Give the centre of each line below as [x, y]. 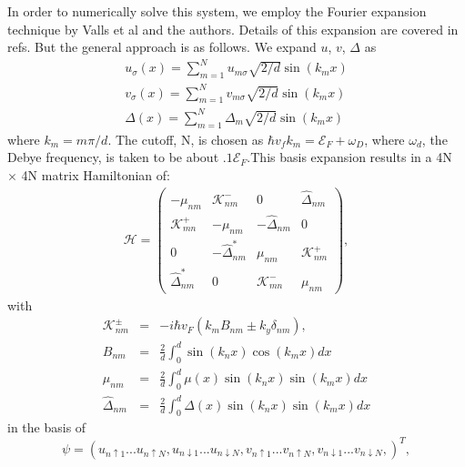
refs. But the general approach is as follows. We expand [162, 47]
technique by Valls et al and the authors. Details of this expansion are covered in [233, 29]
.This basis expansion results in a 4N [349, 157]
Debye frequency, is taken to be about [113, 157]
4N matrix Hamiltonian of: [96, 174]
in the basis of [47, 427]
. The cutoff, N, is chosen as [186, 139]
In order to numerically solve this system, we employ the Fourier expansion [217, 11]
